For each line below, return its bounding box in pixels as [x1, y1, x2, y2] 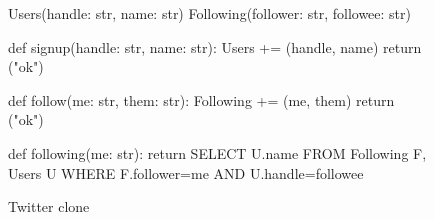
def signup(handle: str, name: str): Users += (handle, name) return [8, 36, 422, 57]
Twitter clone [8, 196, 90, 217]
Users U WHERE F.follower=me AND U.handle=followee [8, 162, 364, 183]
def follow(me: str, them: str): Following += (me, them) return [8, 89, 395, 110]
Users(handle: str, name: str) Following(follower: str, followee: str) [8, 3, 412, 23]
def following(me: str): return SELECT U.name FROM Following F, [8, 142, 427, 163]
